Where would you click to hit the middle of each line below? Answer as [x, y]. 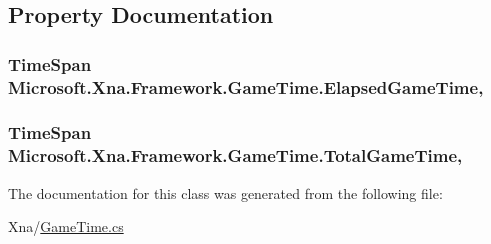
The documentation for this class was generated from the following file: [225, 192]
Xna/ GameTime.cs [66, 226]
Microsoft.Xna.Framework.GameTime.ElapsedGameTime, [246, 86]
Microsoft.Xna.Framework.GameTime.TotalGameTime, [235, 155]
